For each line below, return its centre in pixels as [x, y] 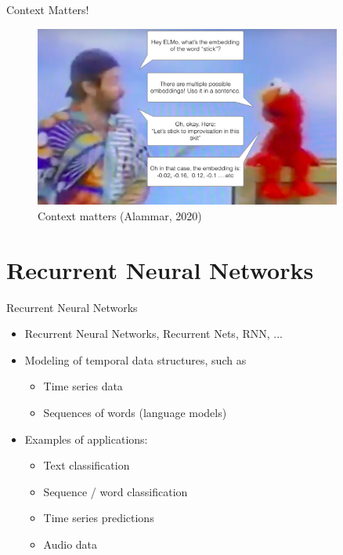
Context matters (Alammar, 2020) [120, 215]
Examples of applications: [86, 439]
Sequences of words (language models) [135, 412]
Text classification [87, 465]
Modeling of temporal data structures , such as [135, 359]
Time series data [83, 386]
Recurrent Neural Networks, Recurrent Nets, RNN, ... [153, 334]
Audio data [70, 544]
